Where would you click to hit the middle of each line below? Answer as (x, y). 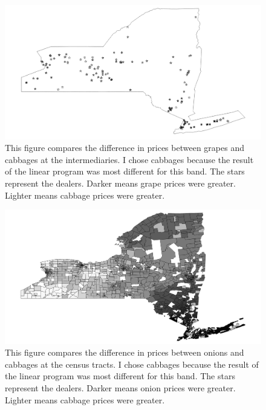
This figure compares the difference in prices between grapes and (125, 148)
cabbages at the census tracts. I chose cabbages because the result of (132, 364)
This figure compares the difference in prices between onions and (125, 352)
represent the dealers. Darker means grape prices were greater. (120, 183)
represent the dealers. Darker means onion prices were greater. (120, 388)
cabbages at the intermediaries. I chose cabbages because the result (129, 159)
